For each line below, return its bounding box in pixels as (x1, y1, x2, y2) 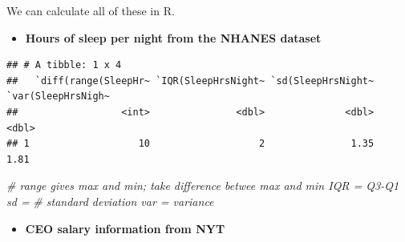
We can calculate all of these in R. (6, 2, 175, 18)
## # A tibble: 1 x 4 (6, 59, 122, 71)
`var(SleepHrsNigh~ (6, 91, 110, 103)
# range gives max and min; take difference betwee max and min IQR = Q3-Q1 (6, 177, 399, 194)
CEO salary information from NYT (25, 220, 225, 236)
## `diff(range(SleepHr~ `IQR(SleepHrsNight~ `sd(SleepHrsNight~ (6, 75, 375, 87)
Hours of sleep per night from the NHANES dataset (25, 29, 322, 46)
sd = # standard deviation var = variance (6, 192, 214, 209)
